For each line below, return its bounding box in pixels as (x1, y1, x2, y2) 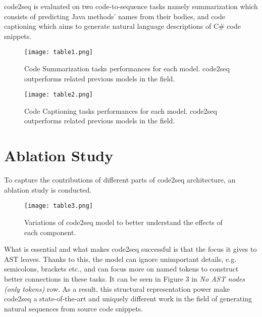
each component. (24, 227, 76, 237)
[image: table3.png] (24, 202, 93, 210)
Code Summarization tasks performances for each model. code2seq (24, 63, 230, 74)
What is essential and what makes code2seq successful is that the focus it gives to (4, 244, 257, 254)
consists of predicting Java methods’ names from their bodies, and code (4, 11, 225, 21)
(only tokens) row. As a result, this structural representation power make (4, 283, 230, 294)
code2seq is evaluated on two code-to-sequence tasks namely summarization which (4, 1, 258, 11)
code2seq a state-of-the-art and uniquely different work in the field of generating (4, 293, 252, 304)
